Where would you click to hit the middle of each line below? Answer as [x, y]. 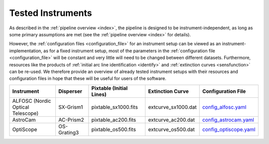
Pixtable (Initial [110, 88]
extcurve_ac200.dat [172, 120]
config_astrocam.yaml [228, 120]
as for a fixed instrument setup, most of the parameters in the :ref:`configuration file [129, 51]
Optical [21, 107]
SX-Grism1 [70, 107]
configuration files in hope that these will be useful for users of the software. [88, 78]
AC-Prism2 [71, 120]
